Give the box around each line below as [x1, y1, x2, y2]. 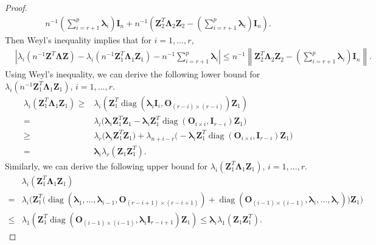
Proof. [5, 1, 27, 13]
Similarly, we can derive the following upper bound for [5, 159, 208, 172]
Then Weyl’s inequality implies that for [5, 33, 151, 46]
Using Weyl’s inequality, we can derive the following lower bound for [5, 68, 260, 80]
